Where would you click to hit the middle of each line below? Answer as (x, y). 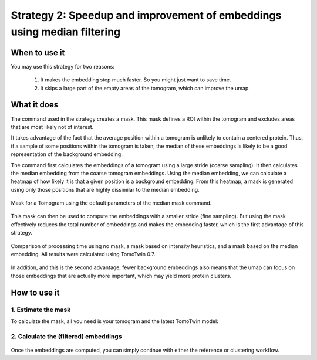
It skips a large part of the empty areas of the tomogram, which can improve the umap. (145, 88)
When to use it (38, 52)
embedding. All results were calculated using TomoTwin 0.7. (83, 254)
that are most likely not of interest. (52, 127)
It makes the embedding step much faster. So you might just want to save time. (136, 80)
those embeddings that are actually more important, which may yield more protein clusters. (121, 276)
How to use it (35, 292)
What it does (35, 105)
